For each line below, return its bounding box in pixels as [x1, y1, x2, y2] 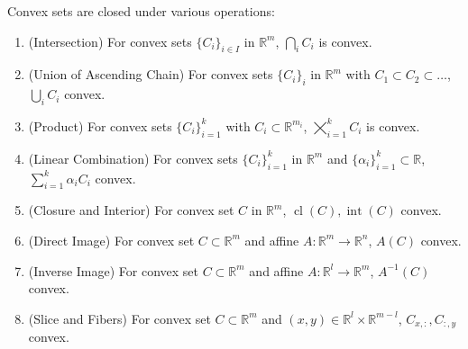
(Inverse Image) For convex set [28, 261, 199, 280]
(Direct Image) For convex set [28, 230, 195, 249]
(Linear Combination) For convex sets [28, 148, 238, 167]
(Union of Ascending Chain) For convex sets [28, 65, 273, 84]
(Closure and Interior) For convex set [28, 201, 234, 219]
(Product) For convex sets [28, 116, 172, 135]
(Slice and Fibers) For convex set [28, 309, 211, 327]
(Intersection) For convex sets [28, 31, 192, 50]
